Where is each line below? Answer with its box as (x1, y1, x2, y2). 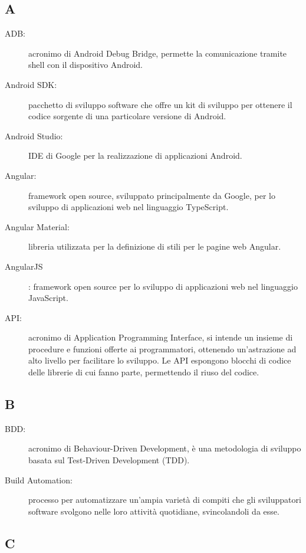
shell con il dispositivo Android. (28, 58, 143, 71)
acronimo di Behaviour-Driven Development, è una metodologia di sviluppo (28, 442, 301, 454)
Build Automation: (5, 473, 73, 486)
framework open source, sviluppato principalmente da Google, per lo (28, 189, 275, 201)
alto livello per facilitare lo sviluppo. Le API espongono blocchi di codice (28, 354, 291, 367)
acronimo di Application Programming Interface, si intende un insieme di (28, 331, 293, 343)
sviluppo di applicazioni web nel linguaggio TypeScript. (28, 201, 229, 213)
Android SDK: (5, 78, 57, 90)
